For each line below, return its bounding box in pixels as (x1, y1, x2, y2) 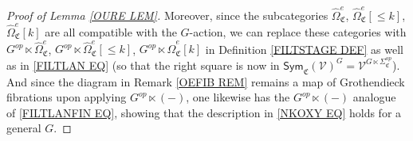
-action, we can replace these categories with (189, 24, 407, 40)
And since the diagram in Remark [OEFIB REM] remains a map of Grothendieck (6, 73, 405, 90)
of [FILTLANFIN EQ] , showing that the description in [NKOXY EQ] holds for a (6, 104, 402, 120)
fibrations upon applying (6, 89, 127, 105)
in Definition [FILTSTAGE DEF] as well (205, 40, 403, 57)
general (6, 120, 41, 136)
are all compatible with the (45, 24, 177, 40)
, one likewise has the (186, 89, 290, 105)
